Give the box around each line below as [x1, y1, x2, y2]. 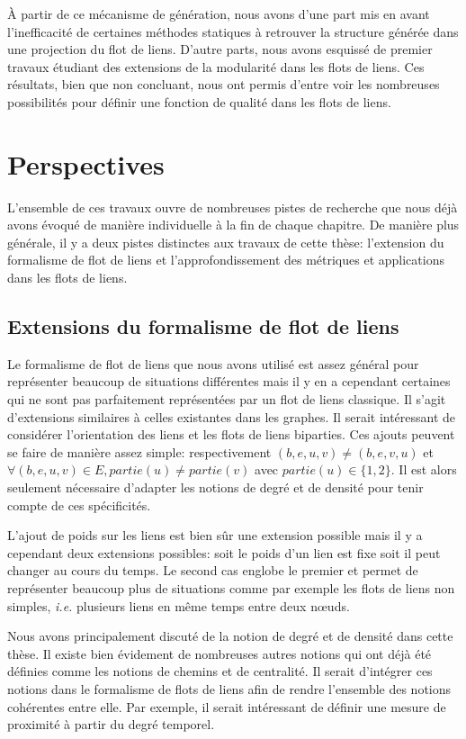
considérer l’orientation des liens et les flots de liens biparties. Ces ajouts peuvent [7, 425, 455, 444]
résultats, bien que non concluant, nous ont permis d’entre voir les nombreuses [7, 75, 440, 94]
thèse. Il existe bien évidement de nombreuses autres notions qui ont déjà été [7, 644, 432, 662]
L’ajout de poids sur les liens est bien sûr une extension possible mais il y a [7, 526, 423, 545]
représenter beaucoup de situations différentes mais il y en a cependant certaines [7, 372, 451, 391]
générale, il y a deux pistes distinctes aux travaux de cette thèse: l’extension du [7, 232, 444, 251]
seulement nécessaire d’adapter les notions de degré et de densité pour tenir [7, 478, 424, 497]
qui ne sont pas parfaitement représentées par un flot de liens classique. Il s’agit [7, 390, 446, 409]
